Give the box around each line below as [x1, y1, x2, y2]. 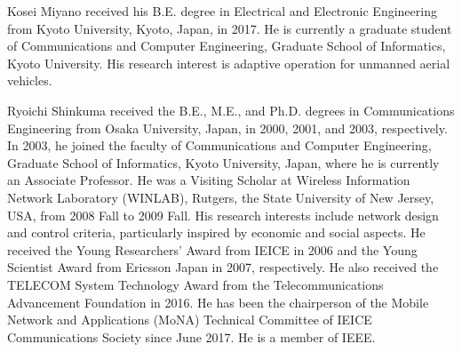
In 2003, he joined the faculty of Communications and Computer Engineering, [7, 136, 432, 155]
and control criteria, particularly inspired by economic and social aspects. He [7, 223, 426, 242]
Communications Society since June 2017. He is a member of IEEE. [7, 327, 376, 346]
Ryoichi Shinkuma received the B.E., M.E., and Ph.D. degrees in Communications [7, 100, 455, 119]
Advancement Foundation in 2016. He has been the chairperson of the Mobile [7, 292, 429, 311]
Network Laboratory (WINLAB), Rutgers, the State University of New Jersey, [7, 188, 434, 206]
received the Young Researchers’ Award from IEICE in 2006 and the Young [7, 240, 418, 259]
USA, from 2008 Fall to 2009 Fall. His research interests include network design [7, 205, 439, 224]
